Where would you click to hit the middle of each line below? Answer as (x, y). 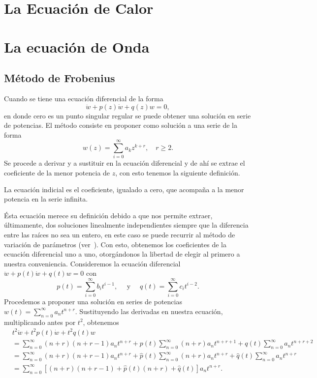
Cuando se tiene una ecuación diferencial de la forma (84, 98)
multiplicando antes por (40, 322)
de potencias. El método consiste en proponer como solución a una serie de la (121, 125)
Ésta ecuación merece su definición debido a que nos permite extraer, (108, 215)
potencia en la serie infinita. (46, 199)
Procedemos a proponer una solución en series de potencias (93, 302)
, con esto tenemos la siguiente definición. (178, 173)
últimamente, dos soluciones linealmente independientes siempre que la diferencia (126, 225)
